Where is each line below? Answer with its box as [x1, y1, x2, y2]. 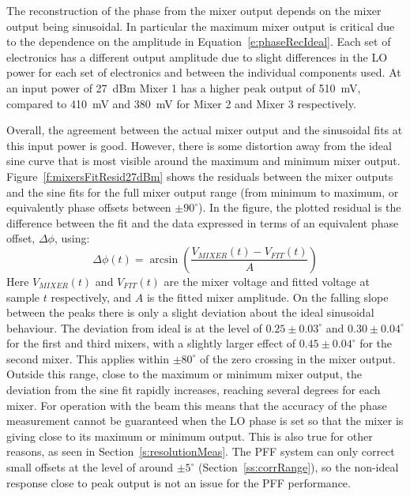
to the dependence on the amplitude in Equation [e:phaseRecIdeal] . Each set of [6, 33, 391, 50]
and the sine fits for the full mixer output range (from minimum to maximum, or [6, 183, 399, 200]
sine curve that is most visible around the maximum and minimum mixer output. [6, 152, 401, 169]
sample [6, 288, 40, 305]
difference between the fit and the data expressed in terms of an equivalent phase [6, 214, 399, 231]
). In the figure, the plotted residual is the [198, 199, 401, 216]
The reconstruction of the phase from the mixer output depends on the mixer [6, 2, 382, 18]
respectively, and [51, 288, 132, 305]
